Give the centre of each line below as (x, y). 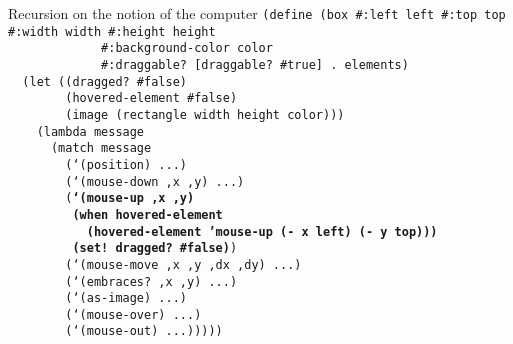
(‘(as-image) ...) (126, 298)
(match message (101, 148)
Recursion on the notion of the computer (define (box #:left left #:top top (257, 13)
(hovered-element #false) (151, 98)
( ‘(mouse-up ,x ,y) (130, 198)
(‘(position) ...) (126, 164)
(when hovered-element (147, 214)
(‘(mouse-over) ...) (133, 314)
